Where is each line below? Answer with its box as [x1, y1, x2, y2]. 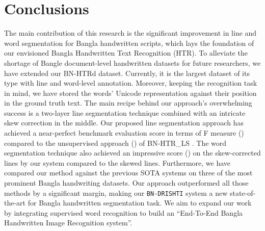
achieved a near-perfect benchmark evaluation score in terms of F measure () [4, 127, 244, 138]
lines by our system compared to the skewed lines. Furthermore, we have [4, 157, 231, 168]
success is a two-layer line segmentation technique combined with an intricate [4, 107, 246, 118]
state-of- [229, 187, 256, 198]
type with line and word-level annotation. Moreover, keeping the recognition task [4, 78, 257, 88]
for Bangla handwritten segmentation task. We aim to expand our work [28, 197, 252, 208]
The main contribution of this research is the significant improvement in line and [4, 28, 257, 38]
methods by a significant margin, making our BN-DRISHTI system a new [4, 187, 228, 198]
